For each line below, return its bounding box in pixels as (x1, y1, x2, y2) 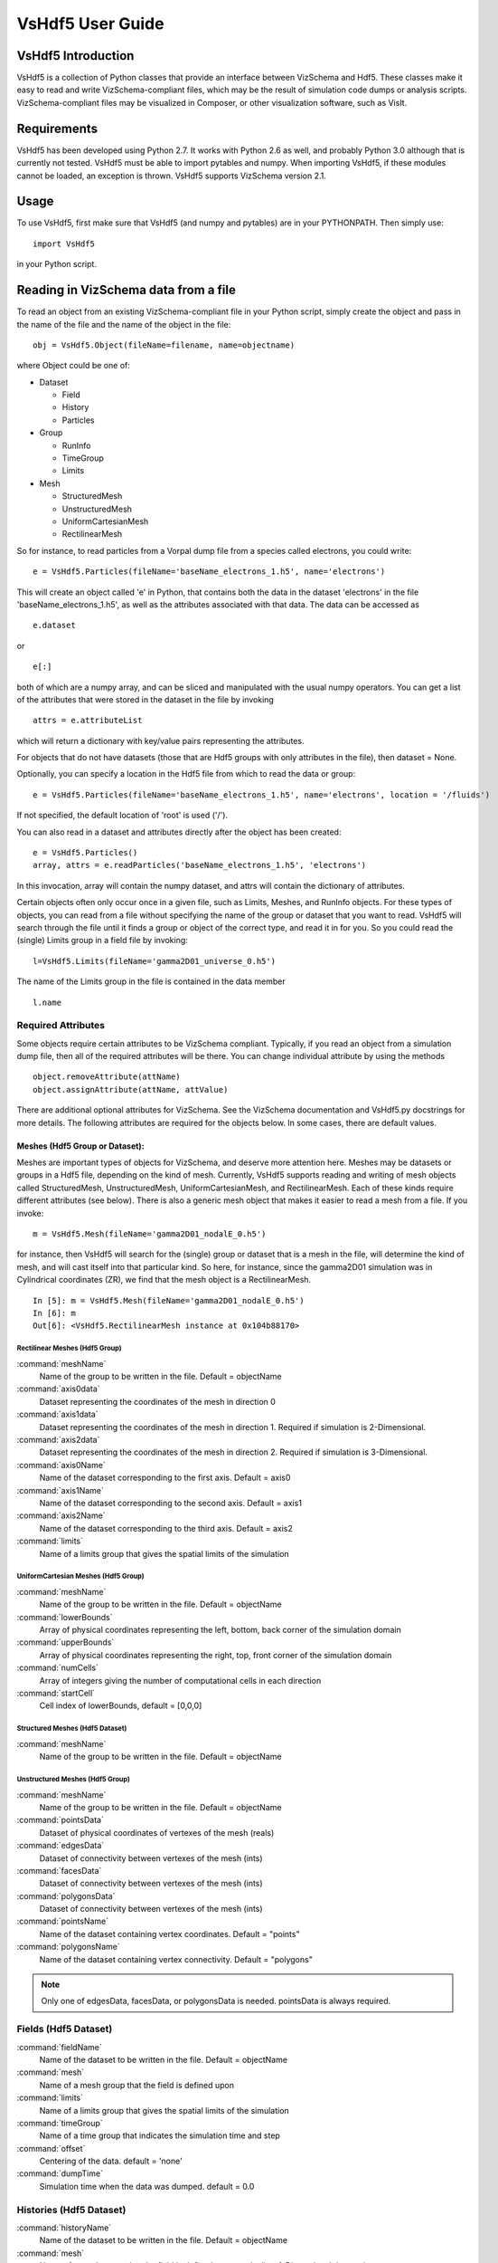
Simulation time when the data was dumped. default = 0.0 (39, 2181, 255, 2191)
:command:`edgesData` (16, 1840, 105, 1851)
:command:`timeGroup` (16, 2117, 103, 2128)
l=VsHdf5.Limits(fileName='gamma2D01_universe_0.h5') (33, 956, 276, 966)
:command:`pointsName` (16, 1915, 109, 1927)
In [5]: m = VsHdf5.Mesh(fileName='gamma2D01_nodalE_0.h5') (33, 1295, 305, 1305)
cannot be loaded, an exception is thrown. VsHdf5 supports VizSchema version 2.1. (16, 170, 327, 181)
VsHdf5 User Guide (16, 14, 164, 33)
